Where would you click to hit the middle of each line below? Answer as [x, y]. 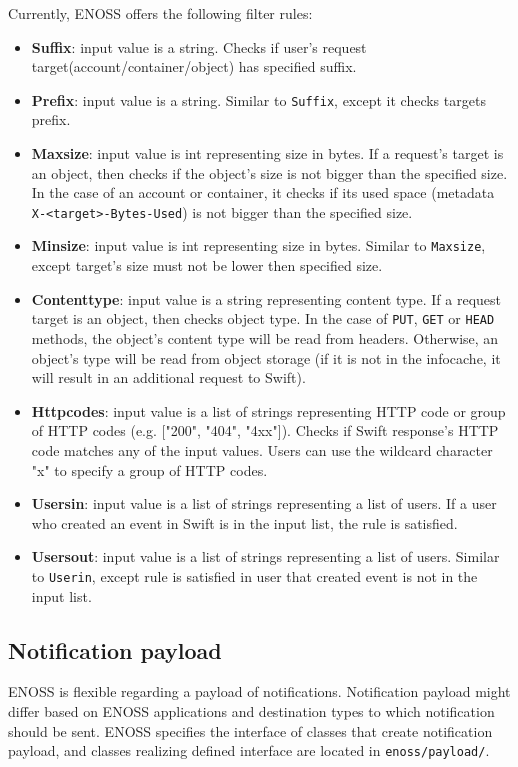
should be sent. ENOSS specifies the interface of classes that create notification [250, 730]
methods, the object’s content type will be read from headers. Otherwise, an [265, 337]
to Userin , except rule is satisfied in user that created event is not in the [254, 575]
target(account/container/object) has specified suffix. [194, 66]
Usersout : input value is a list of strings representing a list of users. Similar [265, 556]
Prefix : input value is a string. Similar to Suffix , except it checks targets [258, 99]
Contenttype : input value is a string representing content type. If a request [266, 298]
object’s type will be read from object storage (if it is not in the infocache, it [266, 357]
